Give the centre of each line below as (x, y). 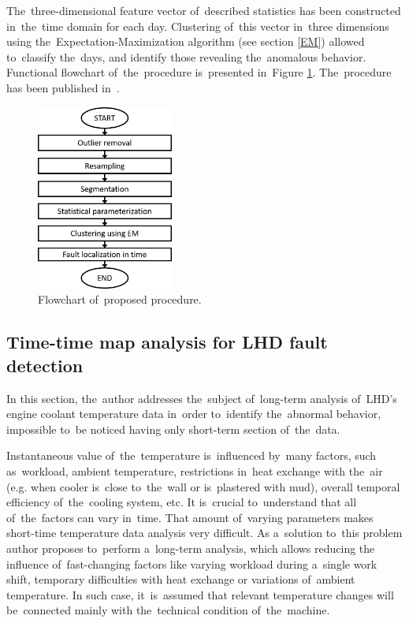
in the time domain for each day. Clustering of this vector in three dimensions (198, 26)
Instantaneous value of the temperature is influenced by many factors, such (191, 455)
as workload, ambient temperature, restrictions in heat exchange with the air (195, 470)
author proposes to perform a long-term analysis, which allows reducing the (191, 548)
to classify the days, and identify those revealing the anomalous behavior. (186, 56)
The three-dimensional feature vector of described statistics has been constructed (204, 10)
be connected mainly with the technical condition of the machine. (168, 610)
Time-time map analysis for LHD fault (167, 342)
